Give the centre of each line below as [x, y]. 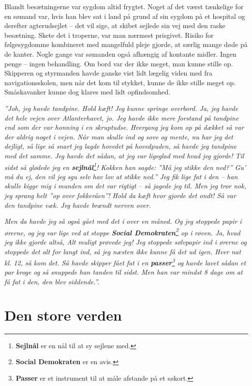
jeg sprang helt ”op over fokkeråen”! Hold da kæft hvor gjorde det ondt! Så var [120, 195]
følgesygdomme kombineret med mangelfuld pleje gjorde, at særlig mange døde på [126, 44]
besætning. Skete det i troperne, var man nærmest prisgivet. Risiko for [109, 35]
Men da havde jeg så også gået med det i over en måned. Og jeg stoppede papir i [123, 221]
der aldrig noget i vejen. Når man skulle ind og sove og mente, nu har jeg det [119, 136]
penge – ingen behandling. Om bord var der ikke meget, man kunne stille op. [119, 63]
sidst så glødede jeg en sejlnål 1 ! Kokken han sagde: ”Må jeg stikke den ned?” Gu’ [125, 166]
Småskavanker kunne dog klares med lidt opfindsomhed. [87, 92]
